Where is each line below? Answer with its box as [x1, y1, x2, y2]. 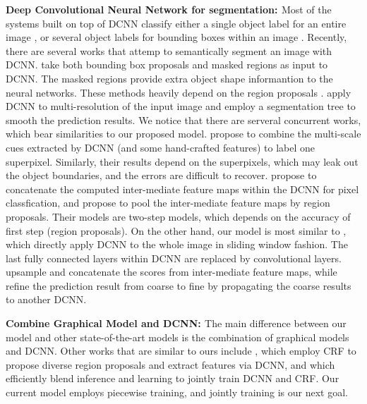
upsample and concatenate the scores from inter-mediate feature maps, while [6, 264, 337, 279]
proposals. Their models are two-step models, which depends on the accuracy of [6, 209, 351, 224]
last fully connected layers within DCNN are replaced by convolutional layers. [6, 250, 342, 265]
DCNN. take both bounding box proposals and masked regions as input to [6, 57, 328, 72]
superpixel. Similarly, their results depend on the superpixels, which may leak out [6, 154, 359, 169]
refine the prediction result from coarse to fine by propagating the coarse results [6, 278, 351, 293]
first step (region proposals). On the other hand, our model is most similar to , [6, 223, 347, 238]
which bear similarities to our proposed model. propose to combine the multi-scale [6, 126, 361, 141]
